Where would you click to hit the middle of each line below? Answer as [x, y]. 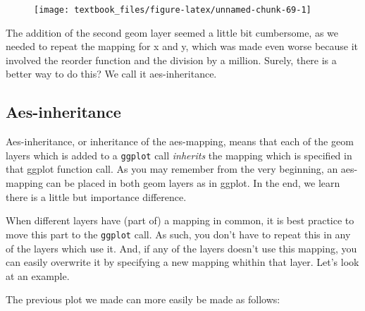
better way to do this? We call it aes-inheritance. [111, 74]
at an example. [38, 275]
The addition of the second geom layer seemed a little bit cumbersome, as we [172, 32]
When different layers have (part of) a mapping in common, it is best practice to [180, 220]
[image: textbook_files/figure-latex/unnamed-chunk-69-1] [173, 10]
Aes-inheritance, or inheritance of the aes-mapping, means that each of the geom [180, 141]
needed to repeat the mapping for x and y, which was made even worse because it [182, 46]
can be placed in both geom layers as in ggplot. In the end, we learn [193, 183]
